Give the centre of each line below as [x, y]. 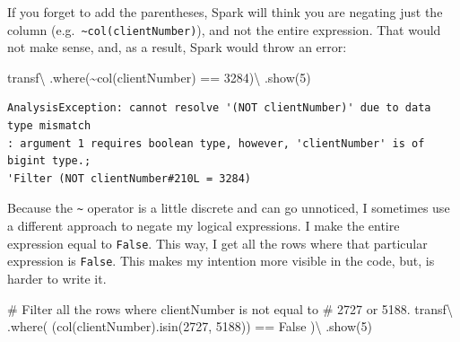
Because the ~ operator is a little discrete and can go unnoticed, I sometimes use [229, 208]
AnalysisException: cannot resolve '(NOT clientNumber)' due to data [219, 108]
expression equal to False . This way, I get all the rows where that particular [217, 243]
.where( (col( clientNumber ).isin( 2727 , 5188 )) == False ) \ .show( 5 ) [190, 326]
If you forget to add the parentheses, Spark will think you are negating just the [225, 12]
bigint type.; [49, 161]
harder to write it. [57, 278]
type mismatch [49, 126]
